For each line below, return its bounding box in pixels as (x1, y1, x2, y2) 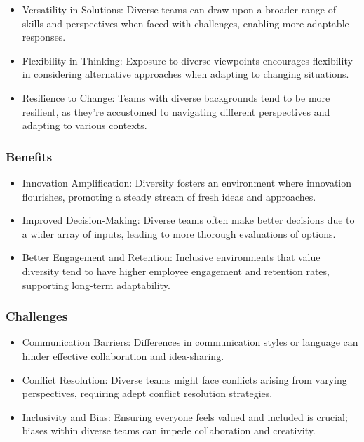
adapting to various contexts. (22, 118, 147, 133)
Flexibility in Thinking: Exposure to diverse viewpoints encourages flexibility (22, 53, 353, 67)
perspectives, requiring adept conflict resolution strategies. (22, 386, 273, 401)
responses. (22, 29, 66, 44)
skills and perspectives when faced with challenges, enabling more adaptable (22, 15, 349, 30)
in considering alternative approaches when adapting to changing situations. (22, 67, 349, 81)
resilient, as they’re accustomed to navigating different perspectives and (22, 104, 330, 119)
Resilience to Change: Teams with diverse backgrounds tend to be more (22, 90, 330, 105)
